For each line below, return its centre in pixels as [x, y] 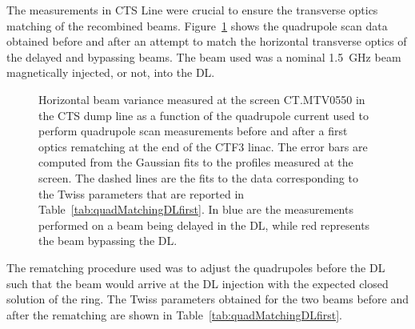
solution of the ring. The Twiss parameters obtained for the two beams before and [208, 299]
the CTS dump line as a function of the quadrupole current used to [204, 115]
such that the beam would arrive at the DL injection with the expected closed [198, 283]
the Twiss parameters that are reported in [142, 193]
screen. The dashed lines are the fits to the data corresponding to [198, 177]
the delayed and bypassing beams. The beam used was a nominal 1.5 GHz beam [204, 56]
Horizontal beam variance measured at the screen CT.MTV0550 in [202, 99]
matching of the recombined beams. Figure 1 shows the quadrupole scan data [197, 25]
